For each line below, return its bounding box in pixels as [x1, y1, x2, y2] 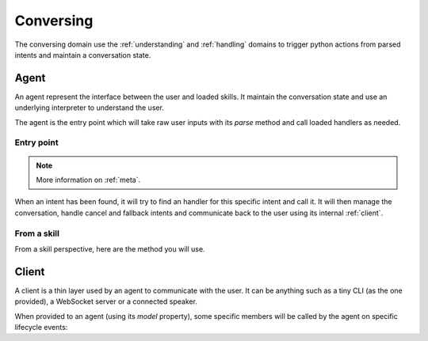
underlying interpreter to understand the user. [14, 103, 164, 112]
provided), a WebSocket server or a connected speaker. [14, 297, 198, 306]
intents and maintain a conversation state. [14, 50, 151, 59]
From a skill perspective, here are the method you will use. [14, 244, 205, 253]
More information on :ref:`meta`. [36, 175, 141, 184]
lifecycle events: [14, 322, 68, 332]
